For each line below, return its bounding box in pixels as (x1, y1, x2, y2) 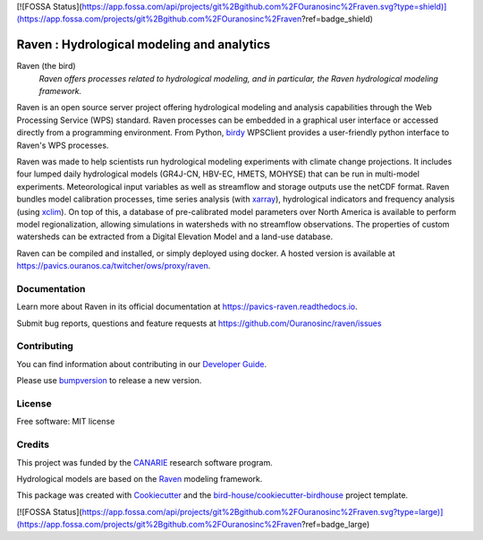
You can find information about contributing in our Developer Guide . (16, 358, 267, 369)
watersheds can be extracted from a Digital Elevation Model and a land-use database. (16, 231, 334, 242)
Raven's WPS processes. (16, 140, 109, 150)
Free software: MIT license (16, 416, 115, 427)
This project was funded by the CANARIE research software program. (16, 457, 273, 467)
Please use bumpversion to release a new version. (16, 375, 202, 386)
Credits (16, 439, 49, 451)
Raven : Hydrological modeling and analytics (16, 37, 271, 53)
